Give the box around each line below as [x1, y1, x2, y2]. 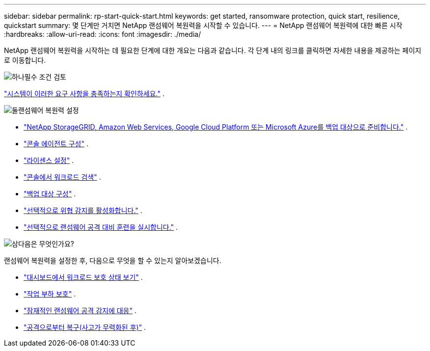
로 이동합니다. [4, 56, 46, 64]
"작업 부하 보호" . [24, 290, 76, 298]
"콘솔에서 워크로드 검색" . [24, 173, 101, 181]
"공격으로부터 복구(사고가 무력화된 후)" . [24, 323, 146, 331]
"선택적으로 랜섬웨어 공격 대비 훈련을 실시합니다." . [24, 223, 178, 231]
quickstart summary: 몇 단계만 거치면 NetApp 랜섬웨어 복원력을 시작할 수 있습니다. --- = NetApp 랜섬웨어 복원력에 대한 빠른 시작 [4, 21, 403, 29]
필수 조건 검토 [24, 73, 66, 81]
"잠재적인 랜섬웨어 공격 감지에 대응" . [24, 306, 136, 315]
